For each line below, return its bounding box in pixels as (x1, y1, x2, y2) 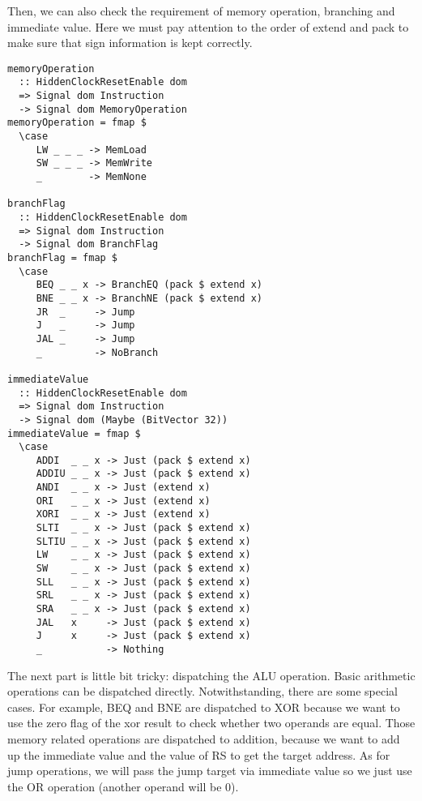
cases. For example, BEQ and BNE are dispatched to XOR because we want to (7, 698, 400, 715)
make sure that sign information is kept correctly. (7, 34, 253, 51)
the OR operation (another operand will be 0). (7, 777, 239, 795)
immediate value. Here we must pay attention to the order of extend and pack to (7, 18, 409, 35)
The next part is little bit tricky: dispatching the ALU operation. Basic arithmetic (7, 666, 416, 683)
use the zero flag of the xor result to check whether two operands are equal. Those (7, 714, 416, 731)
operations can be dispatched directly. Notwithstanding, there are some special (7, 683, 398, 700)
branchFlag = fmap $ (7, 251, 118, 263)
